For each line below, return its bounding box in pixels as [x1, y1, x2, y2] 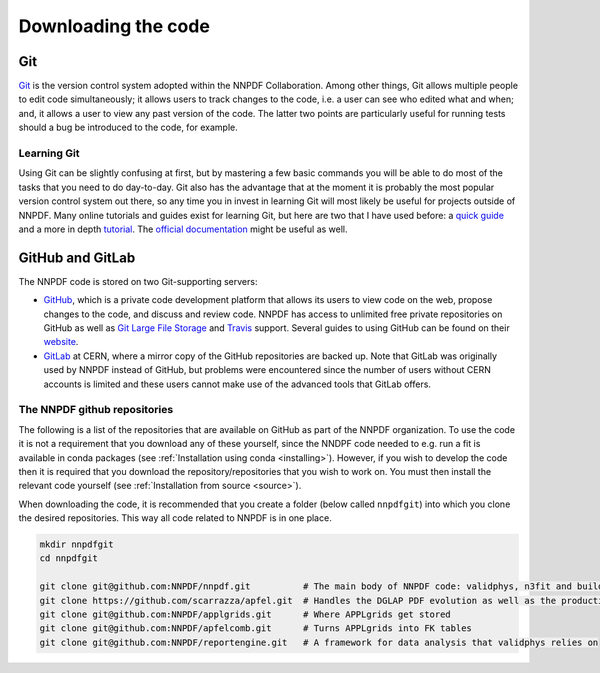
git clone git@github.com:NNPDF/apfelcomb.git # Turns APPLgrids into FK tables [39, 623, 472, 634]
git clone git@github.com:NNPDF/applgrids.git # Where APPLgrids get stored [39, 609, 452, 620]
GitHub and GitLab [18, 249, 136, 266]
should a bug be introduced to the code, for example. [18, 121, 239, 134]
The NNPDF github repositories [18, 403, 174, 417]
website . [43, 336, 79, 348]
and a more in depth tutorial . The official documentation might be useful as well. [18, 223, 349, 235]
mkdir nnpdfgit [39, 539, 114, 550]
